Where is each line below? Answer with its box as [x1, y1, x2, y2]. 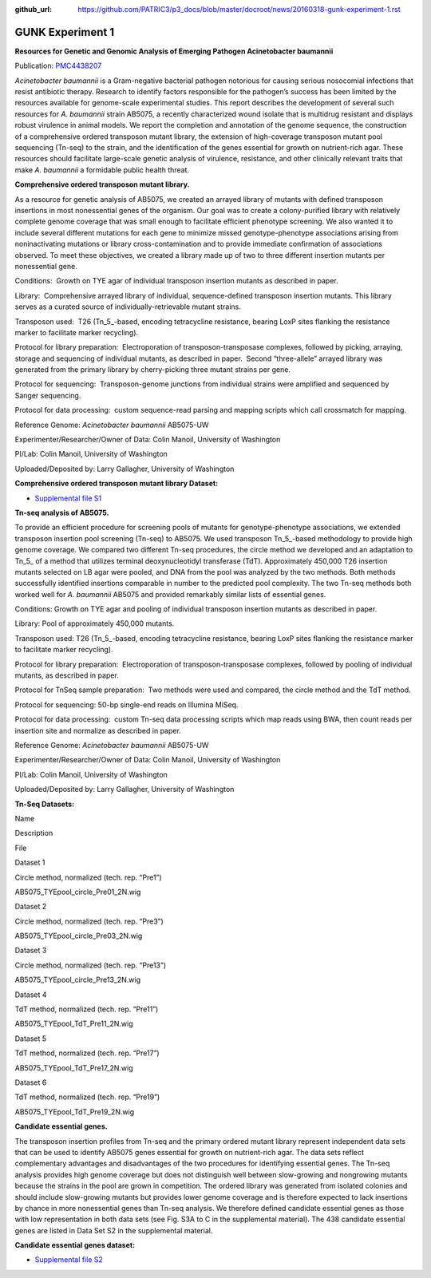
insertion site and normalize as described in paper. [14, 726, 181, 735]
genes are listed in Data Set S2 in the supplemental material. [14, 1225, 213, 1235]
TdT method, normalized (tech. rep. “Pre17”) [14, 1048, 160, 1058]
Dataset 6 [14, 1078, 47, 1087]
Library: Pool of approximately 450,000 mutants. [14, 619, 175, 628]
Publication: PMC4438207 [14, 61, 102, 71]
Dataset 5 [14, 1034, 47, 1043]
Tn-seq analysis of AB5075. [14, 508, 109, 517]
